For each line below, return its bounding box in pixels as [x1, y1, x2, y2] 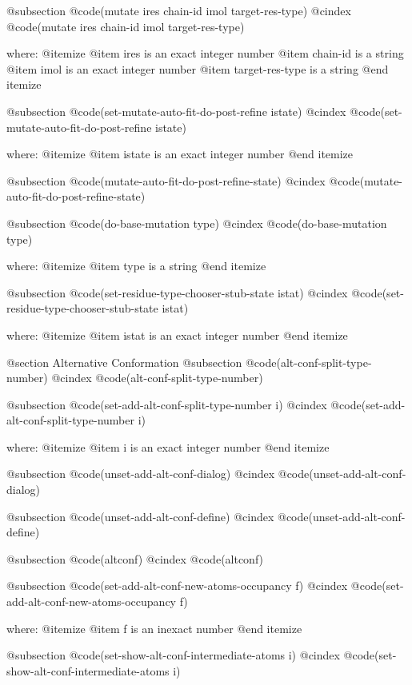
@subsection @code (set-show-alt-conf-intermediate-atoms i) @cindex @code [6, 647, 375, 663]
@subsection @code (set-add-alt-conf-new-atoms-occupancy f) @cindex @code [6, 577, 382, 594]
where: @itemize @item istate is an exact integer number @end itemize [6, 145, 354, 162]
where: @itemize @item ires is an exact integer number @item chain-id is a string [6, 45, 404, 62]
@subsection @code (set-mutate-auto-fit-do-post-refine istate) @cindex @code [6, 102, 381, 119]
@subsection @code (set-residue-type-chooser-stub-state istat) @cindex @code [6, 284, 382, 301]
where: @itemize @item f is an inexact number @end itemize [6, 619, 302, 636]
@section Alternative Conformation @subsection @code [6, 353, 277, 370]
